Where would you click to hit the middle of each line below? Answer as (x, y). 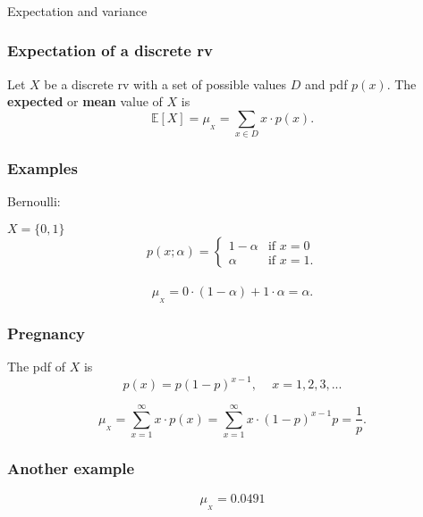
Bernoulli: (34, 201)
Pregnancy (46, 333)
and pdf (326, 83)
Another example (71, 468)
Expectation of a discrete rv (110, 50)
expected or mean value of (85, 101)
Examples (42, 168)
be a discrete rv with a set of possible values (165, 83)
